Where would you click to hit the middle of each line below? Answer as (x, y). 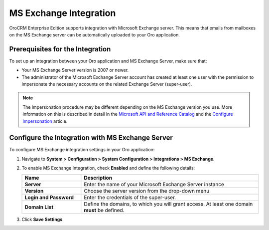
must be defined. (104, 210)
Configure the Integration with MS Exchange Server (91, 138)
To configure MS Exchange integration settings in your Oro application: (82, 150)
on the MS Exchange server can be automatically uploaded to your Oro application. (95, 34)
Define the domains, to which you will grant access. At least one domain (168, 204)
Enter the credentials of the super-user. (130, 197)
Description (98, 178)
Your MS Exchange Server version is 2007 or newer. (75, 70)
